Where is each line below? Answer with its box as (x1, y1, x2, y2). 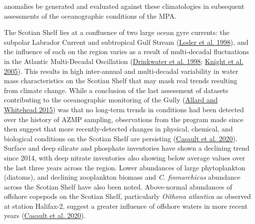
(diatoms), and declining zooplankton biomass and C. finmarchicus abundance (4, 172, 241, 182)
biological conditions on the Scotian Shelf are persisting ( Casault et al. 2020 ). (4, 133, 238, 143)
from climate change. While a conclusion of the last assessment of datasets (4, 85, 228, 95)
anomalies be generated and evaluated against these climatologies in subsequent (4, 1, 245, 11)
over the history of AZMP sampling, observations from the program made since (4, 114, 244, 124)
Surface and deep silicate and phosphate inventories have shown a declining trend (4, 143, 250, 153)
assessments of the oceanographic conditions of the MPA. (4, 10, 177, 21)
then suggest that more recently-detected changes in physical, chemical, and (4, 124, 233, 134)
